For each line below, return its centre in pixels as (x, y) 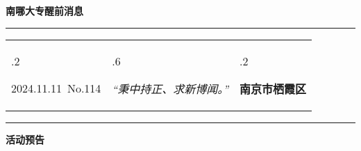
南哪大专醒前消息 (44, 10)
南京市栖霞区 (273, 88)
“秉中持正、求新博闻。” (170, 88)
